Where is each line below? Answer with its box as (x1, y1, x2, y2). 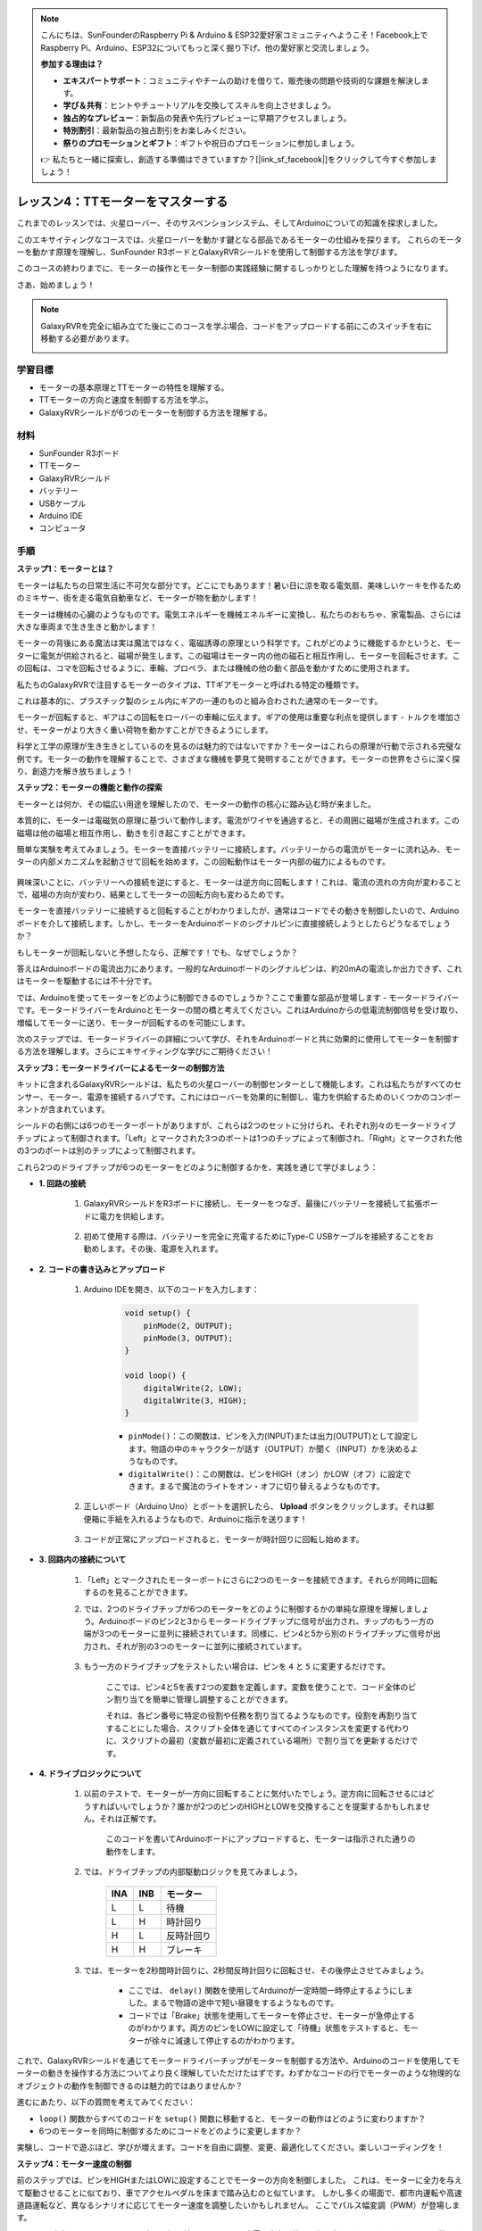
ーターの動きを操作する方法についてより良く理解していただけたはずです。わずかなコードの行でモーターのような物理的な (16, 2068, 461, 2078)
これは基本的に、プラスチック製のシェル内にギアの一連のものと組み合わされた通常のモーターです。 (16, 696, 383, 706)
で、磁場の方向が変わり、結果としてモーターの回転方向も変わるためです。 (16, 889, 289, 900)
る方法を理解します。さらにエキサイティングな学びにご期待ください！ (16, 1046, 274, 1057)
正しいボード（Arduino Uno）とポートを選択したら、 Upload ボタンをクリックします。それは (83, 1501, 427, 1512)
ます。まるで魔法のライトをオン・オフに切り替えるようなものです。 (135, 1480, 385, 1491)
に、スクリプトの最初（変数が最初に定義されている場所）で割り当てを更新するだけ (105, 1736, 411, 1746)
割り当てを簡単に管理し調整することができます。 (112, 1694, 294, 1704)
